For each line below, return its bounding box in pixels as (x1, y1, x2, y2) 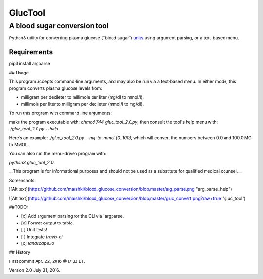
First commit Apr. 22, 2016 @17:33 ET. (9, 258, 85, 264)
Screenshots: (9, 177, 36, 183)
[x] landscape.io (21, 240, 55, 246)
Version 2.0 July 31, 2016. (9, 267, 60, 273)
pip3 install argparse (9, 61, 51, 67)
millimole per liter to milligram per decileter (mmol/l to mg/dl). (21, 101, 144, 107)
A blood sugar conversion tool (9, 21, 109, 30)
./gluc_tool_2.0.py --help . (9, 126, 59, 131)
